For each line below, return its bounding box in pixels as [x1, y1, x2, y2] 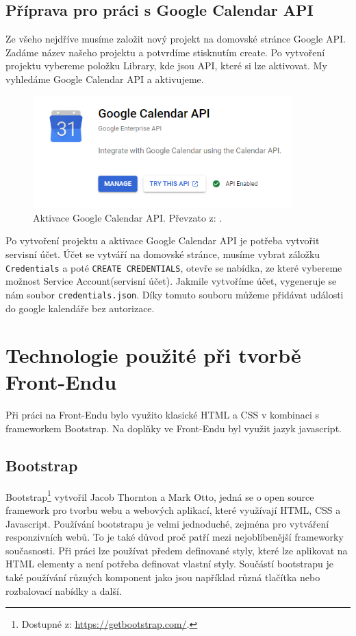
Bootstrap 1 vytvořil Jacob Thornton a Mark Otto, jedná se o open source [5, 487, 314, 504]
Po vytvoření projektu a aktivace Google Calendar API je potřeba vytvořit [5, 233, 320, 248]
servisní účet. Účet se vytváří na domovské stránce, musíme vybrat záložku [5, 247, 320, 261]
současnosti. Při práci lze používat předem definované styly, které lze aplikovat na [5, 543, 348, 557]
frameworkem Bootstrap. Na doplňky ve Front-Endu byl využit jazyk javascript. [5, 421, 342, 435]
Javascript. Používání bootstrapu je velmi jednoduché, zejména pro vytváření [5, 516, 329, 530]
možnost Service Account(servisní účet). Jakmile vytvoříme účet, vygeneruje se [5, 274, 337, 288]
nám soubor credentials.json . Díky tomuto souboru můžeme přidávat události [5, 287, 344, 301]
